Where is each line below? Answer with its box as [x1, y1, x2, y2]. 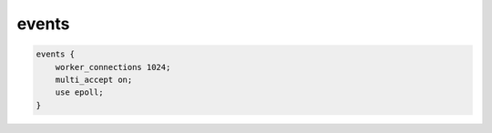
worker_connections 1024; [55, 62, 171, 72]
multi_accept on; [55, 74, 133, 85]
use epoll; [55, 87, 104, 97]
